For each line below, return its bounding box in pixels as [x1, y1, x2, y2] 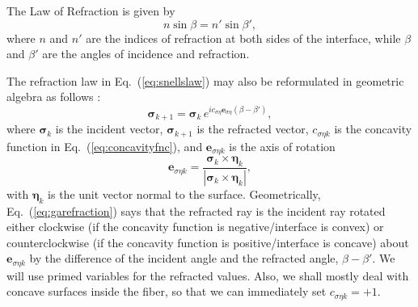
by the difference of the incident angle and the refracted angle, [29, 250, 339, 267]
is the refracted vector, [196, 120, 309, 137]
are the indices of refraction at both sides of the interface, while [86, 29, 401, 46]
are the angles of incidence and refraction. [42, 45, 250, 62]
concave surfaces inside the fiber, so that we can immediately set [6, 283, 327, 300]
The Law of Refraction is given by [6, 2, 175, 19]
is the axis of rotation [229, 137, 336, 154]
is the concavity [334, 120, 412, 137]
